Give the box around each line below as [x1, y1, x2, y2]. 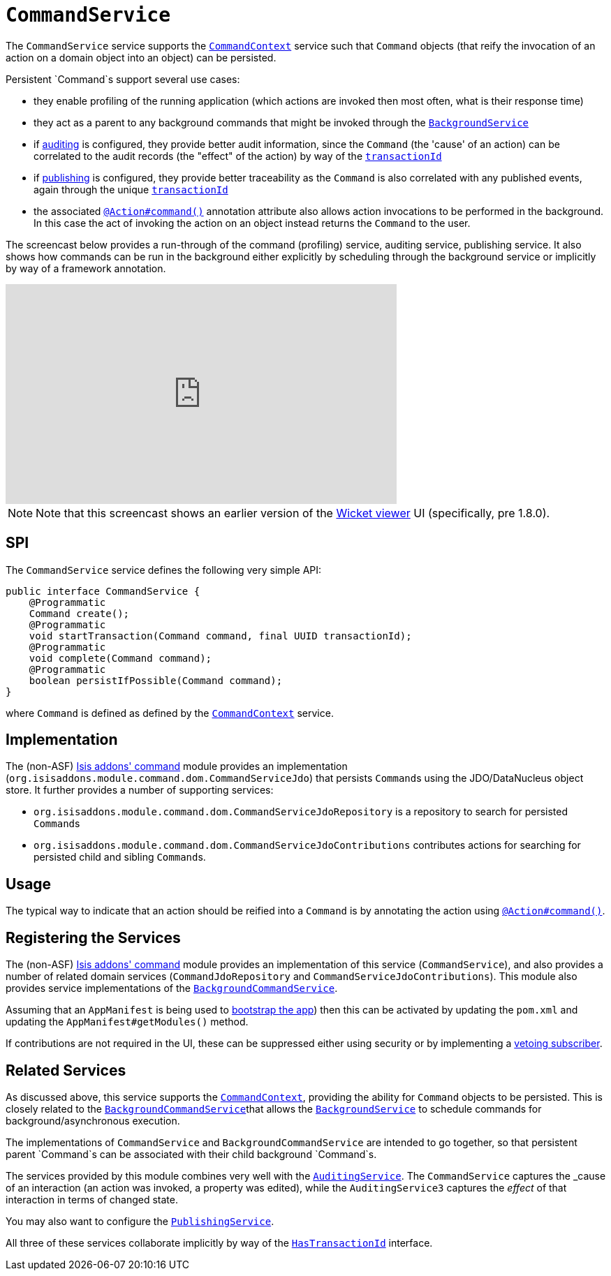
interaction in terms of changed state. [6, 1193, 178, 1205]
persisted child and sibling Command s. [34, 851, 206, 863]
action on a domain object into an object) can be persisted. [6, 51, 277, 64]
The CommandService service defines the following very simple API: [6, 563, 322, 576]
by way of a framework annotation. [6, 262, 166, 274]
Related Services [6, 1061, 126, 1079]
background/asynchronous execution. [6, 1114, 180, 1127]
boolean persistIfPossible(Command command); [29, 674, 283, 686]
